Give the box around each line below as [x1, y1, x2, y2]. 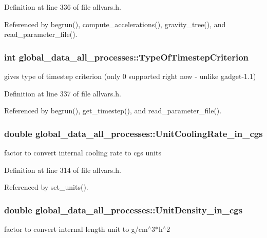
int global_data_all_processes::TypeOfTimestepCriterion [4, 50, 249, 63]
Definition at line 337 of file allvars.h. [4, 88, 121, 98]
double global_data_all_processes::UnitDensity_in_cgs [4, 203, 243, 216]
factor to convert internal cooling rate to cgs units [4, 147, 161, 157]
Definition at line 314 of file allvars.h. [4, 164, 121, 175]
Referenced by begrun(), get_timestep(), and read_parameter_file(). [4, 105, 222, 116]
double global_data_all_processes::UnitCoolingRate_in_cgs [4, 127, 263, 140]
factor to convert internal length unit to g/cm [4, 224, 148, 234]
